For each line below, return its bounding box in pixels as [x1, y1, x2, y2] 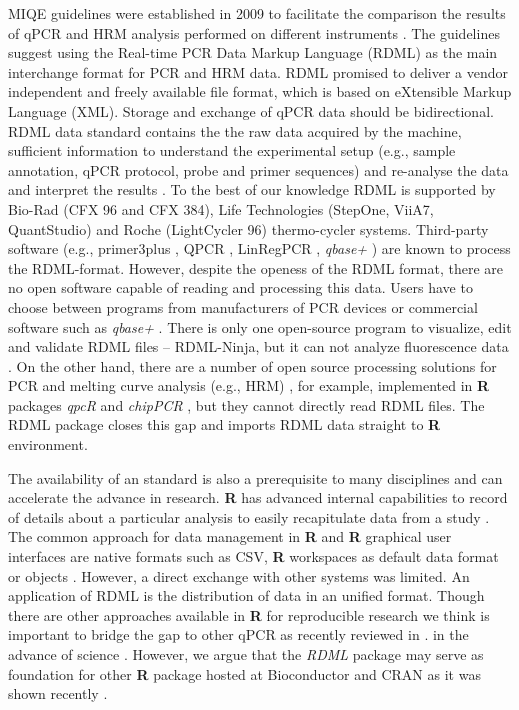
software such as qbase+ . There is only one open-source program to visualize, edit [8, 316, 512, 337]
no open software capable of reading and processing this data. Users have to [8, 277, 473, 298]
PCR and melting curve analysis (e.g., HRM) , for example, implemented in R [8, 375, 490, 396]
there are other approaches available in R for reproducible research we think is [8, 604, 490, 625]
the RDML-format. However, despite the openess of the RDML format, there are [8, 257, 504, 278]
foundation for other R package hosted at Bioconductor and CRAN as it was [8, 663, 481, 684]
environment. [8, 434, 88, 455]
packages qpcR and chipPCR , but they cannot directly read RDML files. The [8, 394, 485, 415]
